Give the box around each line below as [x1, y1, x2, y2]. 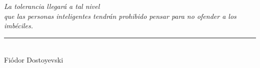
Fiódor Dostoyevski [4, 54, 63, 65]
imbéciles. [4, 20, 33, 31]
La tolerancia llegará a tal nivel [4, 1, 100, 11]
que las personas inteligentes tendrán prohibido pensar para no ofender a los [4, 10, 236, 21]
